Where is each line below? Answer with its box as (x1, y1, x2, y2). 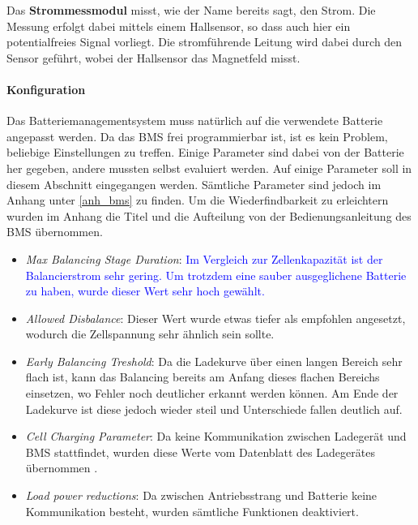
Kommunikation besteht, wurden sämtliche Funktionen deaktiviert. (25, 502, 359, 519)
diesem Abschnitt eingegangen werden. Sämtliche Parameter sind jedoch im (6, 175, 382, 192)
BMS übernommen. (6, 223, 103, 240)
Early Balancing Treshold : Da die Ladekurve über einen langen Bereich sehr (25, 352, 403, 369)
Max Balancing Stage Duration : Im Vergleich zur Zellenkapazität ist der (25, 250, 383, 267)
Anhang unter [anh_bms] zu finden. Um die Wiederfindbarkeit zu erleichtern (6, 191, 389, 209)
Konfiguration (6, 80, 86, 97)
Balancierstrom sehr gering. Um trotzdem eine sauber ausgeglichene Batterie (25, 266, 407, 283)
